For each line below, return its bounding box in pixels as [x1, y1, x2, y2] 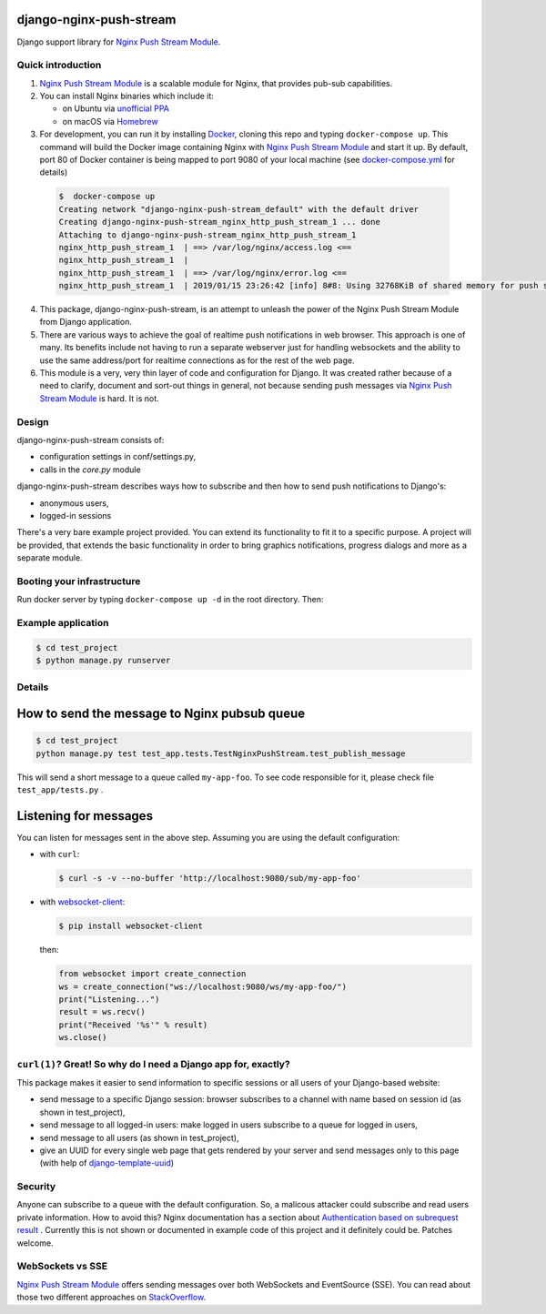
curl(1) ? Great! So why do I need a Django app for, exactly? [16, 1057, 290, 1070]
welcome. [16, 1238, 54, 1248]
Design [16, 415, 49, 428]
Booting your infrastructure [16, 574, 141, 587]
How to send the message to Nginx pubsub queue [16, 706, 305, 722]
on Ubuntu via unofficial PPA [62, 103, 170, 114]
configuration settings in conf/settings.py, [39, 451, 197, 462]
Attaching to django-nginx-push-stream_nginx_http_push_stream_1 [58, 229, 357, 240]
